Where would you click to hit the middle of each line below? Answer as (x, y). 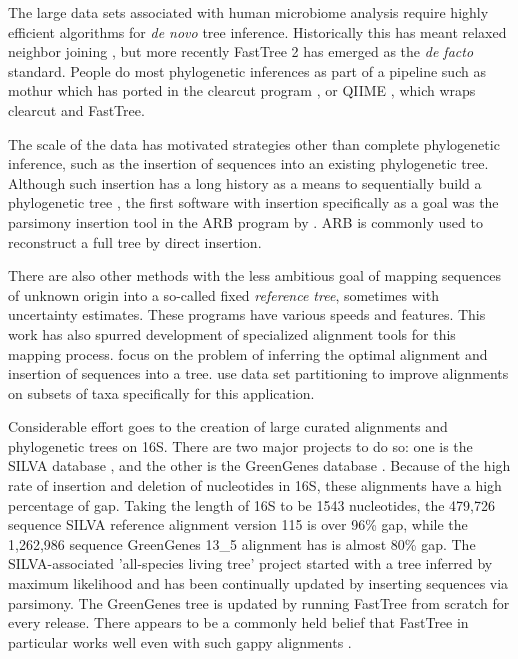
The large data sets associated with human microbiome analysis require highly (248, 12)
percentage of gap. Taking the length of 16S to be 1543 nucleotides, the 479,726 (252, 504)
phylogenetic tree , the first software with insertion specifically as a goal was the (253, 202)
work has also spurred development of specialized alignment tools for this (232, 333)
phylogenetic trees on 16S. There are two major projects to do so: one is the (240, 445)
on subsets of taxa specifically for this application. (161, 392)
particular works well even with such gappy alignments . (180, 641)
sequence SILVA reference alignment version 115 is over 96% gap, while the (238, 524)
